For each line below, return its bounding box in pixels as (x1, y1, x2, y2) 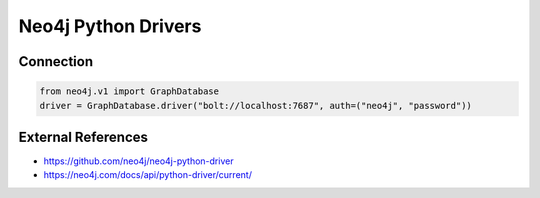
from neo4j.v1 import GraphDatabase (39, 86, 220, 97)
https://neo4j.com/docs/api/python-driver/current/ (43, 169, 252, 181)
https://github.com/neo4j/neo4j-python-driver (43, 155, 234, 167)
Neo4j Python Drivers (18, 15, 202, 37)
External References (18, 128, 149, 145)
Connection (18, 53, 94, 70)
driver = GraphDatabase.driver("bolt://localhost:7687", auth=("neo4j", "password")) (39, 100, 472, 111)
